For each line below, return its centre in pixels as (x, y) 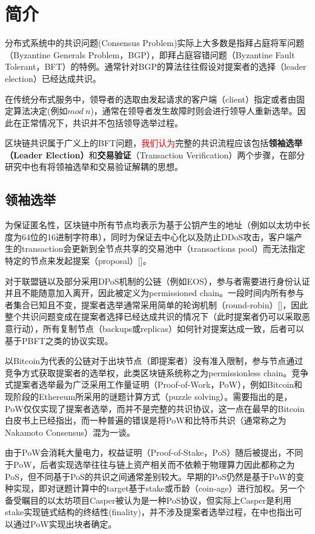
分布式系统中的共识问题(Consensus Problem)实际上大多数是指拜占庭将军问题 (155, 43)
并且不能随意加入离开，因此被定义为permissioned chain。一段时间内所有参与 (155, 293)
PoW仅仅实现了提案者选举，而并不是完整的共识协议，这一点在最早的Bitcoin (155, 408)
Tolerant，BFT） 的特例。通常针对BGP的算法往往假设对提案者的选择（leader (156, 66)
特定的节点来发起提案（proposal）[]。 (78, 261)
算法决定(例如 (40, 111)
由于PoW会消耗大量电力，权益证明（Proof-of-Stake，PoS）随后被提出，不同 (154, 452)
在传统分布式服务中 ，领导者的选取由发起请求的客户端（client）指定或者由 (151, 99)
